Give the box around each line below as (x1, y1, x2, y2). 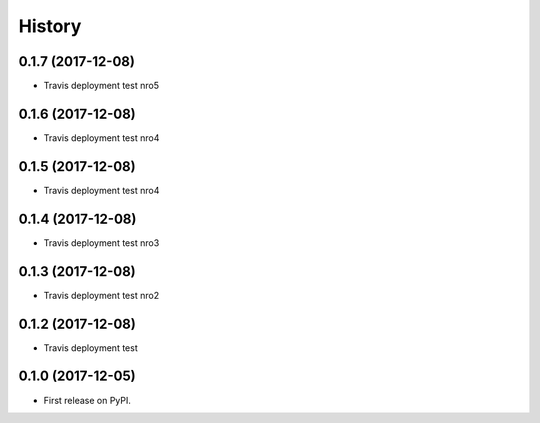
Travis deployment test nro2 (43, 289, 160, 301)
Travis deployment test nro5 (43, 80, 160, 92)
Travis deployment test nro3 (43, 236, 160, 249)
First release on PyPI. (43, 394, 132, 406)
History (18, 15, 82, 37)
